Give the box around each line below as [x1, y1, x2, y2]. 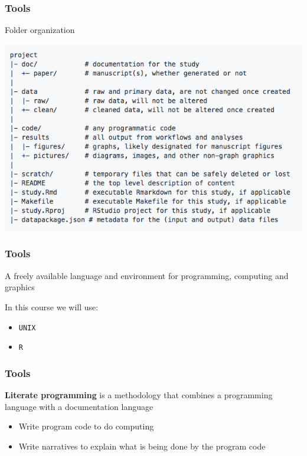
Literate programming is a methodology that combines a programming [5, 389, 273, 401]
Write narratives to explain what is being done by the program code [18, 439, 266, 452]
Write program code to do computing [18, 420, 154, 432]
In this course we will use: [5, 300, 99, 313]
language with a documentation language [5, 400, 153, 412]
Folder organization [5, 24, 75, 36]
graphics [5, 281, 35, 293]
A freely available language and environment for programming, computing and [5, 269, 289, 281]
